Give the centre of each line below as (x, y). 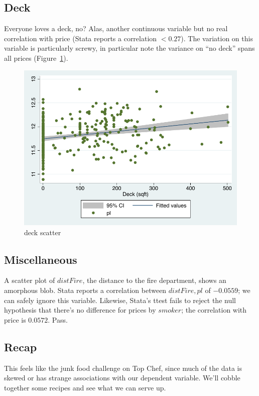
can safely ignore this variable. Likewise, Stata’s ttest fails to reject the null (120, 300)
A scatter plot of (30, 280)
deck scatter (43, 232)
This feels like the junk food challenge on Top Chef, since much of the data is (123, 368)
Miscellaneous (41, 259)
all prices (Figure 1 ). (36, 58)
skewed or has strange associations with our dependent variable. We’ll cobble (122, 378)
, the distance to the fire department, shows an (154, 280)
